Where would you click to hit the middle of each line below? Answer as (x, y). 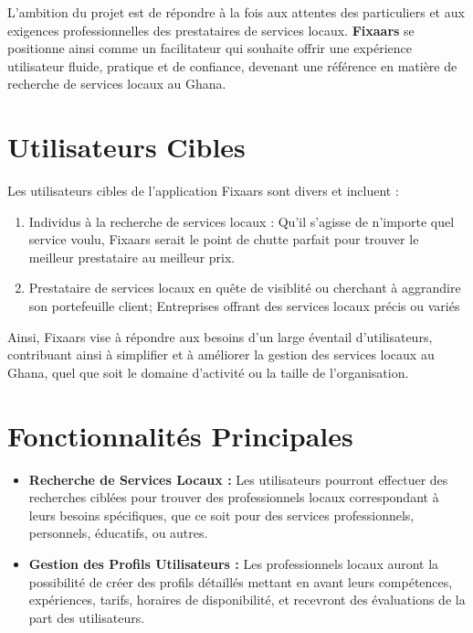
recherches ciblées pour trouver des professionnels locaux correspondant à (234, 497)
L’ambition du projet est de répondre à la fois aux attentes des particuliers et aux (236, 12)
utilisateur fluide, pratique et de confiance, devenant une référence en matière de (232, 65)
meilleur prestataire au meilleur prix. (132, 257)
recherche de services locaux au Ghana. (117, 84)
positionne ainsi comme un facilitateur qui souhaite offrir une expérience (210, 48)
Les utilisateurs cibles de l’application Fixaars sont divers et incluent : (203, 191)
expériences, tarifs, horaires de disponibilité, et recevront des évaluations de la (247, 600)
